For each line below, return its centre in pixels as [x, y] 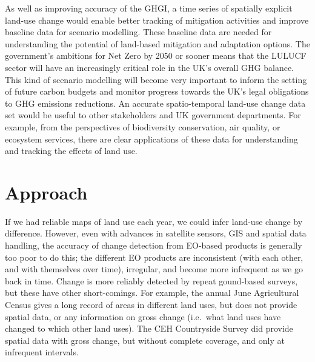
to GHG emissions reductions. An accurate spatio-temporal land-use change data [155, 103]
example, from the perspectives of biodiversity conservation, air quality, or [143, 126]
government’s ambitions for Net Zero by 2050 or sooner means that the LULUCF [156, 55]
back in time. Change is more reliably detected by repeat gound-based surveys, [151, 280]
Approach [46, 192]
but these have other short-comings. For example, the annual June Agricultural [152, 293]
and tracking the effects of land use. [71, 151]
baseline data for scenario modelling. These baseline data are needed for [138, 32]
